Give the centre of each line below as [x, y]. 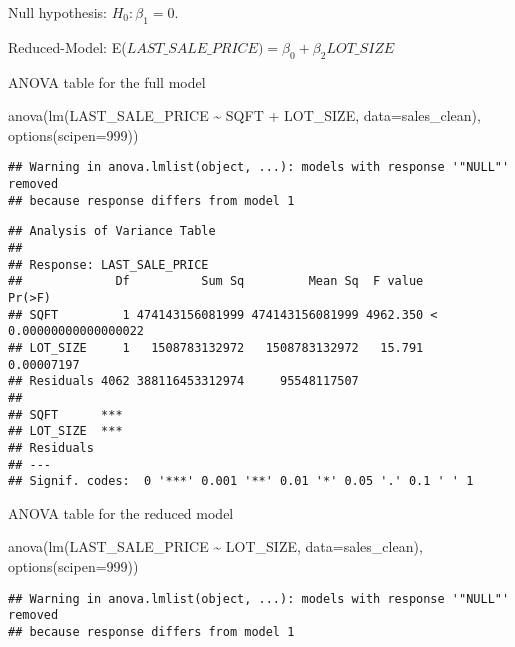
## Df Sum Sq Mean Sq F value [216, 281]
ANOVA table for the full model [107, 81]
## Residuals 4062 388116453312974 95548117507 [183, 381]
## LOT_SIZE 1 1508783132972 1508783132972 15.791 [216, 347]
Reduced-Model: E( [67, 46]
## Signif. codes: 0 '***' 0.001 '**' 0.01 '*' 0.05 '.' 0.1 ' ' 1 [241, 481]
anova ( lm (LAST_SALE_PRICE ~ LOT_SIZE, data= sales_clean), [215, 546]
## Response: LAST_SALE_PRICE [108, 264]
